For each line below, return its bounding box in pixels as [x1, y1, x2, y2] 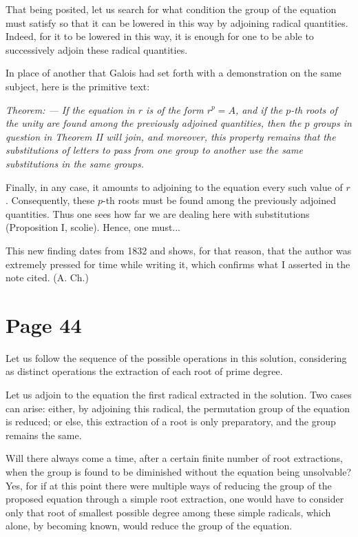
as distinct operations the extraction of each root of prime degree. [6, 364, 283, 378]
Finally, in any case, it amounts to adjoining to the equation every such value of [6, 179, 343, 194]
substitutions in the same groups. [6, 156, 144, 170]
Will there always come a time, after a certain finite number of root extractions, [6, 451, 343, 465]
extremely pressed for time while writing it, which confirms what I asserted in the [6, 256, 350, 271]
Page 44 [6, 310, 82, 338]
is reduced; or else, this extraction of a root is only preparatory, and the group [6, 414, 336, 429]
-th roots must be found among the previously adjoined [102, 193, 337, 207]
